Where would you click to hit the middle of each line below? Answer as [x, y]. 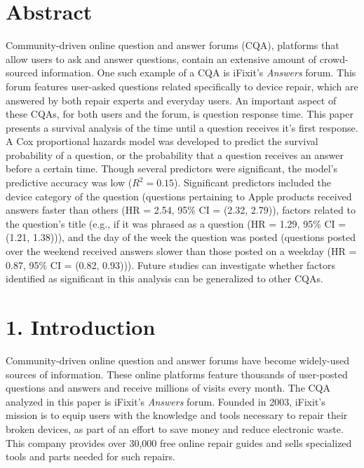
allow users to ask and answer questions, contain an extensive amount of [161, 58]
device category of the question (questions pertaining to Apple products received [179, 196]
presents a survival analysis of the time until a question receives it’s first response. [182, 127]
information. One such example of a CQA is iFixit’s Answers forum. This [198, 73]
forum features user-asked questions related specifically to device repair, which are [182, 86]
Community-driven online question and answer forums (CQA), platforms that [173, 45]
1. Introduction [81, 326]
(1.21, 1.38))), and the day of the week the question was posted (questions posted [181, 237]
